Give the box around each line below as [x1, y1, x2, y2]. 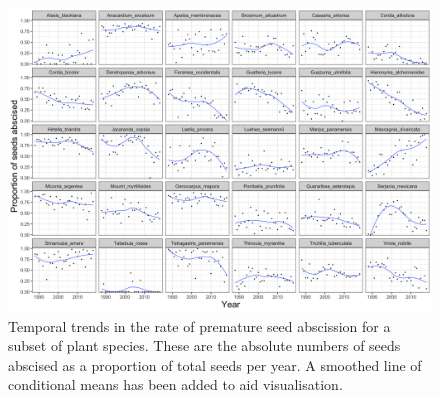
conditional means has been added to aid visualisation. [8, 374, 343, 395]
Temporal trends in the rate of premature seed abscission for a [8, 315, 391, 336]
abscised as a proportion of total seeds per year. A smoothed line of [8, 354, 422, 375]
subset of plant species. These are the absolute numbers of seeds [8, 335, 401, 356]
